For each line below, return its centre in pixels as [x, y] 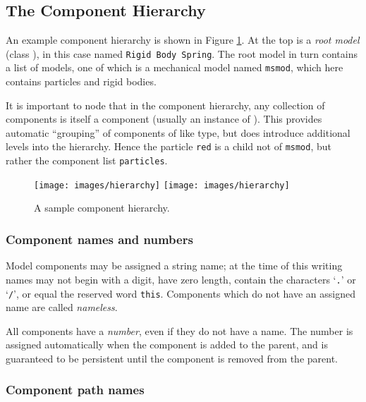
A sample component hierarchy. [102, 208]
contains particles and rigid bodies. [81, 81]
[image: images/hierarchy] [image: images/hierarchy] [162, 185]
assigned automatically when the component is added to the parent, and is [167, 345]
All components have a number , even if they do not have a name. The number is [179, 330]
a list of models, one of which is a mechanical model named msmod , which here [175, 67]
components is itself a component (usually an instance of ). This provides [164, 119]
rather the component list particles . [87, 160]
